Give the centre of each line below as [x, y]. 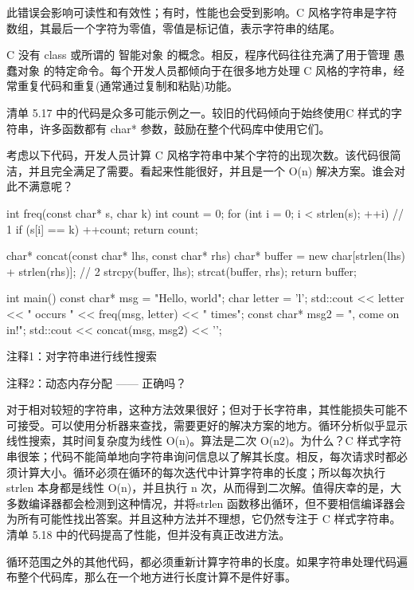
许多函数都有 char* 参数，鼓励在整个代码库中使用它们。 [185, 128]
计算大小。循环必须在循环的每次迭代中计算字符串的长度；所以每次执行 [201, 472]
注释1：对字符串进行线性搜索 [82, 356]
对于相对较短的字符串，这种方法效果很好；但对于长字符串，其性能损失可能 [201, 409]
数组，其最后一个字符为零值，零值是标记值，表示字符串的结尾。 [174, 28]
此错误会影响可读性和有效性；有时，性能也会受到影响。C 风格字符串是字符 [202, 12]
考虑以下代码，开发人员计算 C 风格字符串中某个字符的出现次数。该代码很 [198, 155]
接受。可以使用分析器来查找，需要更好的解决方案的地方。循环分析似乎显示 [212, 425]
